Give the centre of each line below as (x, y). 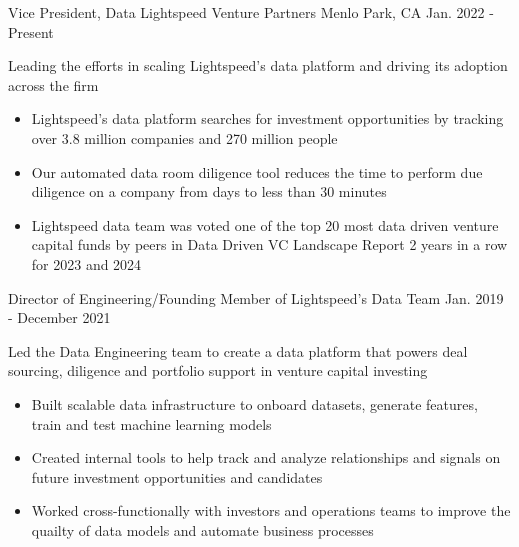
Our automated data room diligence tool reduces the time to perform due (257, 171)
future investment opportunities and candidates (177, 476)
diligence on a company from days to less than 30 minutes (209, 191)
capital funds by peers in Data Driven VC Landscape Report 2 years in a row (269, 244)
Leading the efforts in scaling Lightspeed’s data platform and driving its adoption (258, 65)
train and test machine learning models (151, 423)
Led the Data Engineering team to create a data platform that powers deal (238, 350)
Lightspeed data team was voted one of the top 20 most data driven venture (265, 224)
